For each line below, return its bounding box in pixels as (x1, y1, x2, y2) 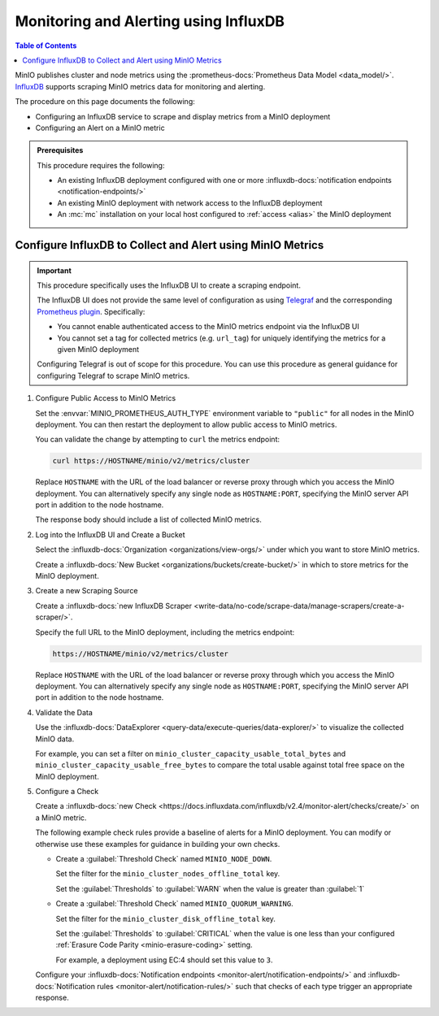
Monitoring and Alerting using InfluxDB (15, 12, 285, 30)
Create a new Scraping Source (35, 586, 138, 596)
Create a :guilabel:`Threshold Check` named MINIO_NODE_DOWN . (55, 854, 272, 864)
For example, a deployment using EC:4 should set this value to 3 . (55, 955, 273, 965)
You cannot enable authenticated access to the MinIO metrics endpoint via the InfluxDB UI (57, 322, 359, 332)
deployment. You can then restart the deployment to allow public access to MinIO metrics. (35, 419, 337, 429)
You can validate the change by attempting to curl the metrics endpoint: (35, 435, 280, 445)
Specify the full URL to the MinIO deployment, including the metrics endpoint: (35, 627, 295, 637)
